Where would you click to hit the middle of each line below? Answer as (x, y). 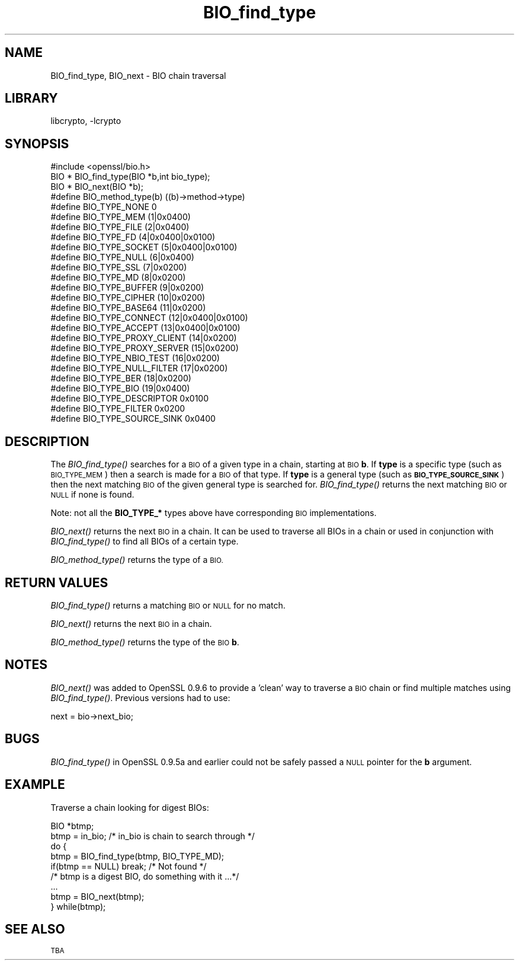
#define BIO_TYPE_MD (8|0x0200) (118, 278)
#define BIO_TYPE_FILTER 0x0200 (118, 409)
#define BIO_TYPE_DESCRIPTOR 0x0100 (129, 399)
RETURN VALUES (57, 582)
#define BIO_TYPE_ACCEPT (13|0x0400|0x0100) (145, 328)
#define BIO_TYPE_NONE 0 (104, 207)
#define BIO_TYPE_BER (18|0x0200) (121, 378)
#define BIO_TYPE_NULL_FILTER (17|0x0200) (139, 368)
